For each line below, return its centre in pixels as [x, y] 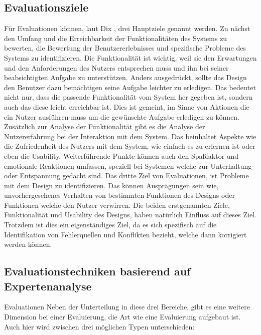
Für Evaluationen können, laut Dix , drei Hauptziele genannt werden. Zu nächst [127, 28]
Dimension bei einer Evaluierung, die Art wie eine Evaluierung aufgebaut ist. [122, 317]
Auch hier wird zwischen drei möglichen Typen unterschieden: [99, 326]
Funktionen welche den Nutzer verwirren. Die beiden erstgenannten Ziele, [117, 205]
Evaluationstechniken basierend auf [97, 271]
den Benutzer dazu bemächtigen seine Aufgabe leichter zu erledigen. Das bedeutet [130, 87]
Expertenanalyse [48, 286]
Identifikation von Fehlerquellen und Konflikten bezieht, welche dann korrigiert [125, 234]
